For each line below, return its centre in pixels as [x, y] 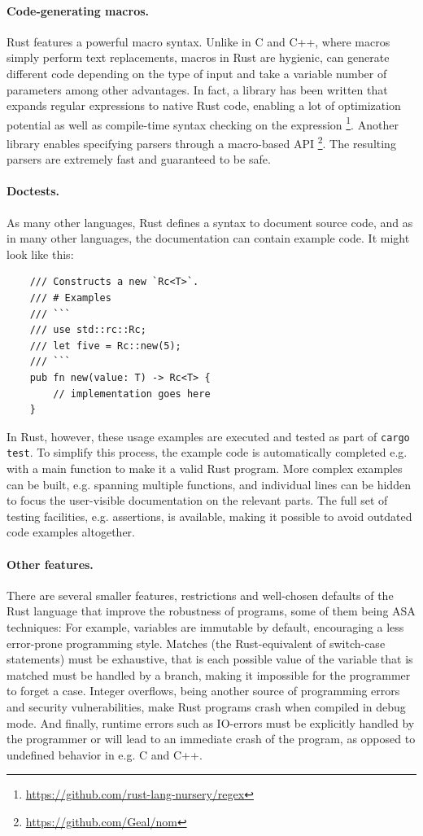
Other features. [50, 564]
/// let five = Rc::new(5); [105, 346]
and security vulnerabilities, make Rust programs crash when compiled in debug [206, 707]
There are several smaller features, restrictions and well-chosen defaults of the [200, 595]
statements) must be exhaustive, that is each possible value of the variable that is [210, 659]
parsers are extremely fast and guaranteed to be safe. [139, 159]
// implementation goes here [132, 394]
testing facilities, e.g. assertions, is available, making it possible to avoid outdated [209, 516]
